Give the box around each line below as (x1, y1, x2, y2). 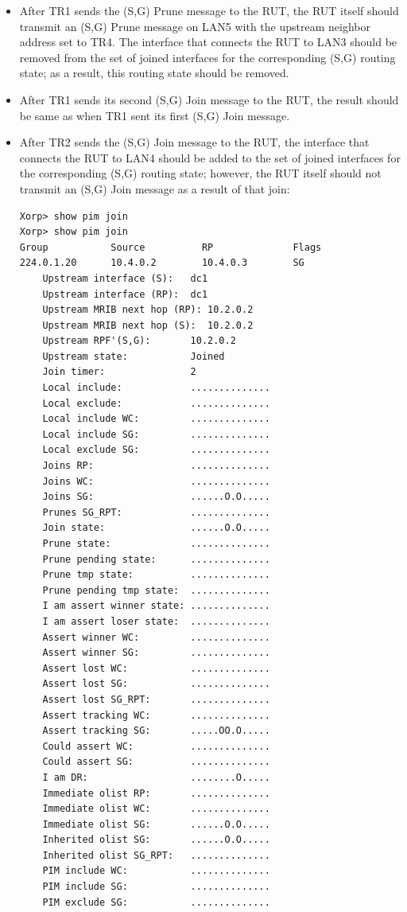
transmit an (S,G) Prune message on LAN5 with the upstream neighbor (19, 18, 370, 34)
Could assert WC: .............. (42, 740, 270, 752)
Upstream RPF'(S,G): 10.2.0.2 (42, 335, 236, 347)
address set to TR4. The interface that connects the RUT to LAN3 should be (19, 33, 397, 50)
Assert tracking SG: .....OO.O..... (42, 725, 270, 737)
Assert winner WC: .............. (42, 631, 270, 643)
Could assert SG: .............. (42, 756, 270, 768)
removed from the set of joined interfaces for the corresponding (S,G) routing (19, 49, 396, 65)
